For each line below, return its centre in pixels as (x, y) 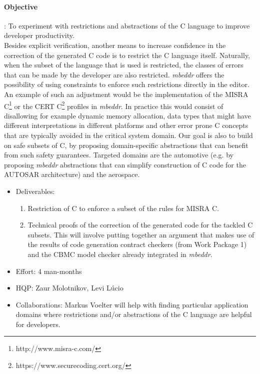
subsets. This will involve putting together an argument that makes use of (141, 234)
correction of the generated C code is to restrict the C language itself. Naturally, (127, 55)
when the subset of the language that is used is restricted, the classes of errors (124, 65)
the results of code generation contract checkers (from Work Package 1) (137, 244)
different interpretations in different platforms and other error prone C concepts (126, 125)
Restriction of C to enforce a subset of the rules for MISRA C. (123, 208)
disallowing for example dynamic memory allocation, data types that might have (127, 115)
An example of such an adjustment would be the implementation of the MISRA (126, 94)
